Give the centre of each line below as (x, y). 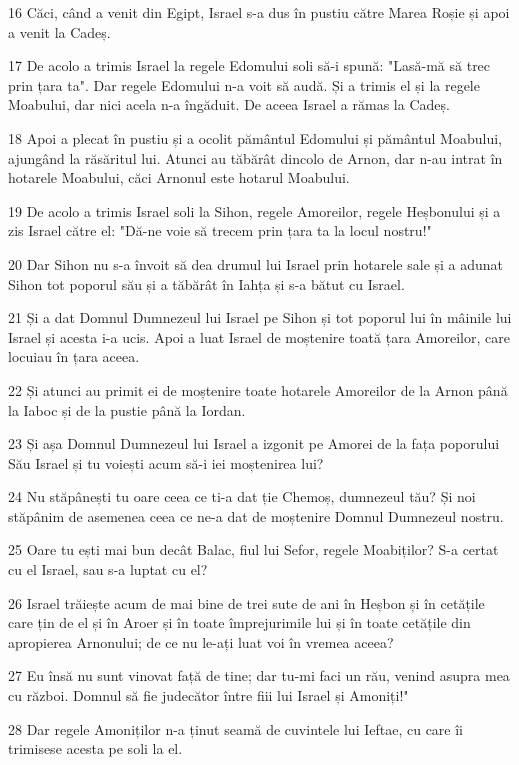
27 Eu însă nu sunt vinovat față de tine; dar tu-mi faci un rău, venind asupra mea (259, 675)
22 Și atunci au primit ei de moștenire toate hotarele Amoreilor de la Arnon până (258, 389)
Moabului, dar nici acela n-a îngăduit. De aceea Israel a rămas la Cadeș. (229, 104)
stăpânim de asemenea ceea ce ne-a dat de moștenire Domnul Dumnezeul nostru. (256, 515)
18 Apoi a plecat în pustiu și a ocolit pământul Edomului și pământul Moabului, (255, 137)
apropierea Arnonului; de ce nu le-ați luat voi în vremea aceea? (201, 641)
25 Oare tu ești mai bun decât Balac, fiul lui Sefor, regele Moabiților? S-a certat (253, 549)
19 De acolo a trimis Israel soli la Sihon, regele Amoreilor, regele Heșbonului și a (254, 210)
